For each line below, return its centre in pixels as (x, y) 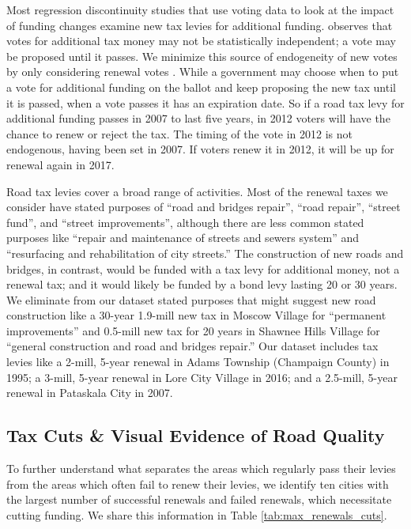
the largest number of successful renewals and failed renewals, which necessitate (199, 499)
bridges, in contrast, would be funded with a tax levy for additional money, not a (203, 268)
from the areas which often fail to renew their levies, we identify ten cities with (198, 484)
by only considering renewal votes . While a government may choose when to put (203, 72)
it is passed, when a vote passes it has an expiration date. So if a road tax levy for (205, 102)
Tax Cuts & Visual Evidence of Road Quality (196, 435)
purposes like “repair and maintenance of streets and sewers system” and (183, 238)
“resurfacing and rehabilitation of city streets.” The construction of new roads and (205, 253)
